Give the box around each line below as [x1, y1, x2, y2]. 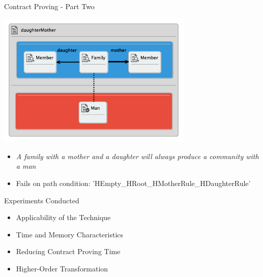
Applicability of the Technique [16, 212, 111, 223]
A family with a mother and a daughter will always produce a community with [16, 150, 259, 161]
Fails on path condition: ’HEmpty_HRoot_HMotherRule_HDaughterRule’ [16, 178, 251, 189]
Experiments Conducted [4, 195, 79, 205]
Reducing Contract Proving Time [16, 246, 121, 257]
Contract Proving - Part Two [4, 1, 95, 11]
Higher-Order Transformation [16, 263, 108, 273]
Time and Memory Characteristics [16, 229, 124, 239]
